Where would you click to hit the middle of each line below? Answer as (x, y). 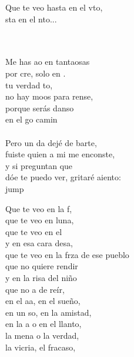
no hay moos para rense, (49, 96)
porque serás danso (40, 108)
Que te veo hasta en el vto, (54, 7)
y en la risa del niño (41, 278)
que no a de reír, (35, 289)
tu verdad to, (29, 85)
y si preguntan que (39, 165)
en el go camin (31, 119)
